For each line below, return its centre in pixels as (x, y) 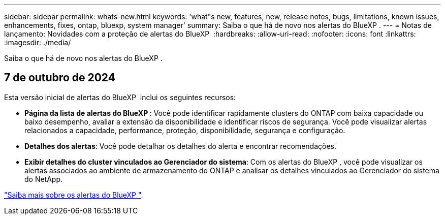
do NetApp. (44, 179)
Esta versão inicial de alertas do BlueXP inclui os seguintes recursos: (120, 97)
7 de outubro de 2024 (60, 78)
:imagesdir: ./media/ (38, 42)
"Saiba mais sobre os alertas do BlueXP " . (74, 195)
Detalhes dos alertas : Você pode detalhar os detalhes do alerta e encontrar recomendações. (180, 146)
